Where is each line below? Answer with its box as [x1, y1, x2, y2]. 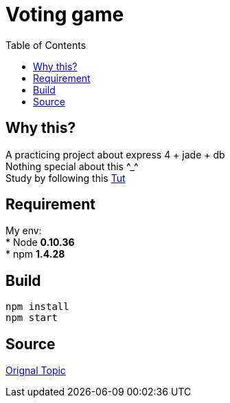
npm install [5, 301, 69, 313]
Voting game [5, 3, 124, 26]
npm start [5, 312, 58, 324]
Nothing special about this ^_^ [5, 160, 139, 172]
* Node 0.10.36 [5, 236, 75, 249]
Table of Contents [5, 39, 87, 51]
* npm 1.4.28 [5, 248, 65, 260]
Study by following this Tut [5, 172, 126, 184]
